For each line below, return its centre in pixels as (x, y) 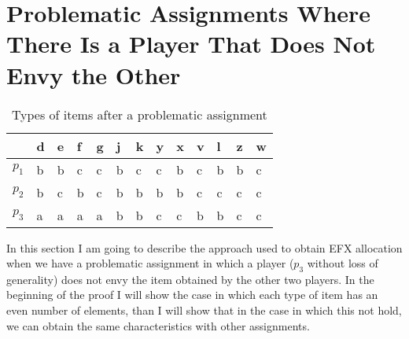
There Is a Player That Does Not (191, 44)
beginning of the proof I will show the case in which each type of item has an (192, 295)
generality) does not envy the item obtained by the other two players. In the (190, 279)
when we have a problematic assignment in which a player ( (150, 263)
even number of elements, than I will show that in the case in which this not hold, (204, 310)
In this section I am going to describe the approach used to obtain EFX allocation (204, 247)
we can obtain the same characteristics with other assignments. (158, 325)
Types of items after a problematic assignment (139, 114)
